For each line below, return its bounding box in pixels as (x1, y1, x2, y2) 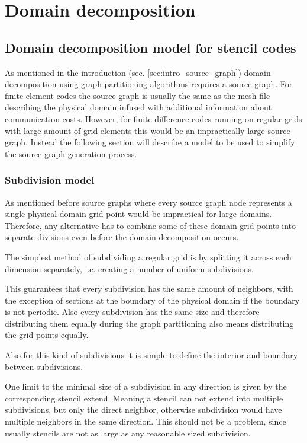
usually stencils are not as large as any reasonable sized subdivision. (5, 426, 251, 439)
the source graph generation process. (5, 147, 137, 160)
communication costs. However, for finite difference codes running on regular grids (5, 112, 302, 125)
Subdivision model (5, 173, 95, 187)
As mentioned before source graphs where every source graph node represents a (5, 196, 292, 208)
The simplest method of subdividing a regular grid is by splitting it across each (5, 250, 292, 263)
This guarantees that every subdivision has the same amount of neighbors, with (5, 282, 293, 295)
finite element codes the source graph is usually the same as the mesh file (5, 89, 270, 101)
